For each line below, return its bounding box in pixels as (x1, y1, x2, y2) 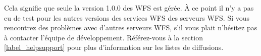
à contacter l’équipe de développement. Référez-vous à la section (4, 32, 203, 42)
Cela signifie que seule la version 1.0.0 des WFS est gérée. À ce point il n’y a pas (4, 3, 254, 13)
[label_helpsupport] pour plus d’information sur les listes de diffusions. (4, 42, 224, 52)
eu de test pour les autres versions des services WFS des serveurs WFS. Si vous (4, 12, 250, 23)
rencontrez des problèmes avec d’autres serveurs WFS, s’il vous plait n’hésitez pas (4, 22, 257, 33)
